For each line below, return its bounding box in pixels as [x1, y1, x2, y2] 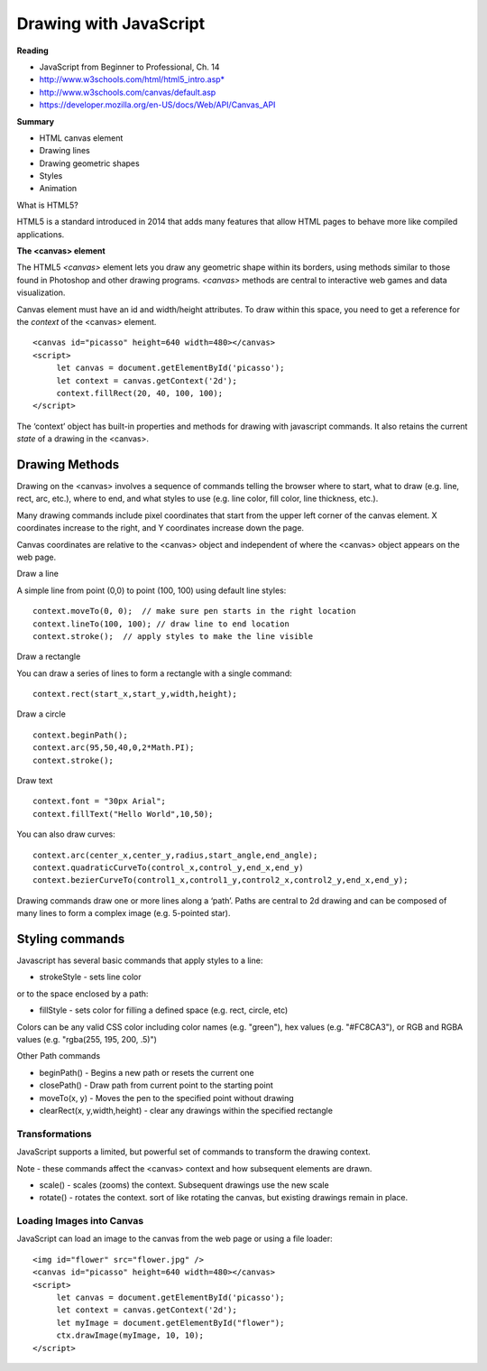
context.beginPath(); [32, 729, 128, 740]
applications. [16, 228, 65, 239]
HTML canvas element [39, 132, 124, 144]
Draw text [16, 775, 53, 786]
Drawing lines [39, 145, 90, 156]
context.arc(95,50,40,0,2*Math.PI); [32, 743, 195, 753]
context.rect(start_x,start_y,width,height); [32, 689, 238, 699]
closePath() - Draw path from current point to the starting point [39, 1079, 274, 1091]
